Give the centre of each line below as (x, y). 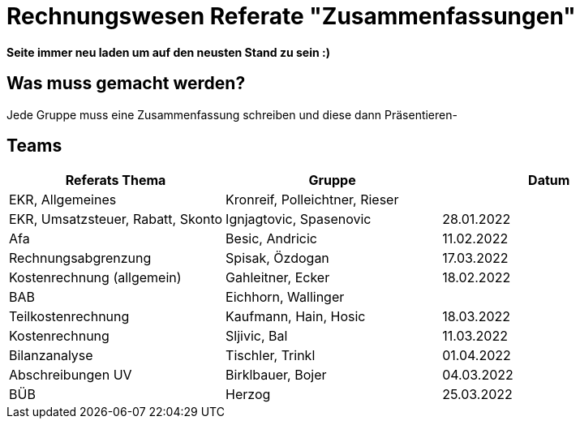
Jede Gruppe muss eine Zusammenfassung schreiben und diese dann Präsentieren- (232, 114)
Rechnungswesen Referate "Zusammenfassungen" (291, 16)
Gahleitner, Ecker (278, 278)
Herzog (248, 395)
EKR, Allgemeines (63, 200)
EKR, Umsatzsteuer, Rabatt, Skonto (116, 219)
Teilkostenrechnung (69, 317)
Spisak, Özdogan (277, 258)
